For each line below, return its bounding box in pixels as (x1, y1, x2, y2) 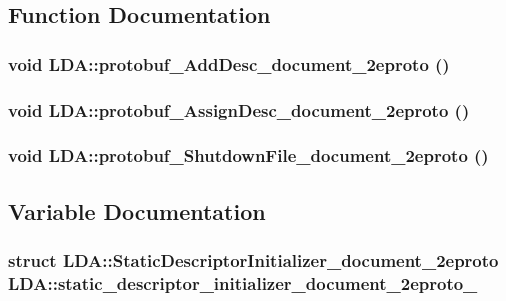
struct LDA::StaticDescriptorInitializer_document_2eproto (8, 248, 499, 273)
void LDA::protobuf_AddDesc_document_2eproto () (8, 51, 450, 76)
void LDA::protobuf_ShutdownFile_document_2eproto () (8, 143, 489, 168)
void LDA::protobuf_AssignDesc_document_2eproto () (8, 97, 470, 122)
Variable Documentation (8, 195, 266, 226)
